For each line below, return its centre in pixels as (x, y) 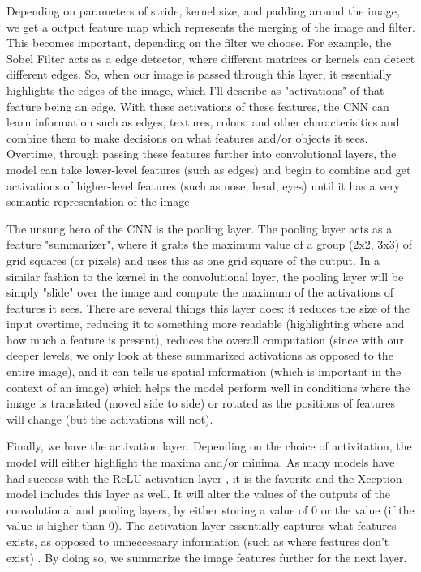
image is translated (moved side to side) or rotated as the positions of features (201, 403)
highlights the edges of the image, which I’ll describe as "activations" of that (195, 90)
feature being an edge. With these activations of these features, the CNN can (198, 106)
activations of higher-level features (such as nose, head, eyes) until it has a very (204, 185)
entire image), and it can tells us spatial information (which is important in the (204, 371)
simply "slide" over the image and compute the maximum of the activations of (200, 292)
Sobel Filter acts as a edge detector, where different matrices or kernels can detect (211, 58)
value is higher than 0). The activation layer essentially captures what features (202, 525)
